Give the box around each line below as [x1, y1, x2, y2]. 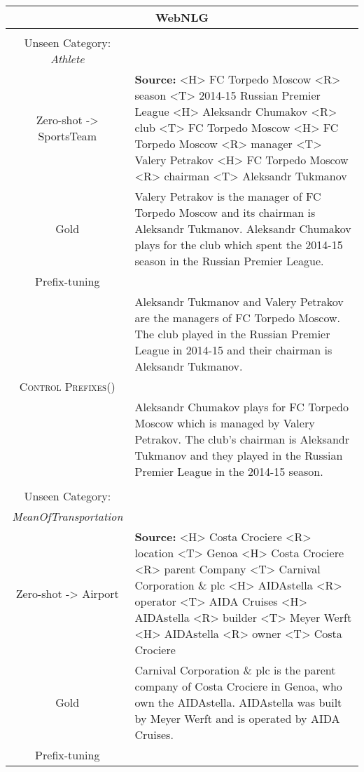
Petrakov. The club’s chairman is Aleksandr [134, 431, 349, 447]
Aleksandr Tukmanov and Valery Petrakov [134, 293, 344, 310]
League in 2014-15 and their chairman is [134, 342, 332, 358]
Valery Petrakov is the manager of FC [134, 188, 321, 204]
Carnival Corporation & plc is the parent [134, 662, 336, 678]
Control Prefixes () [19, 378, 115, 394]
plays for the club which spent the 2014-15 [134, 237, 343, 253]
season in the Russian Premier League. [134, 253, 324, 269]
